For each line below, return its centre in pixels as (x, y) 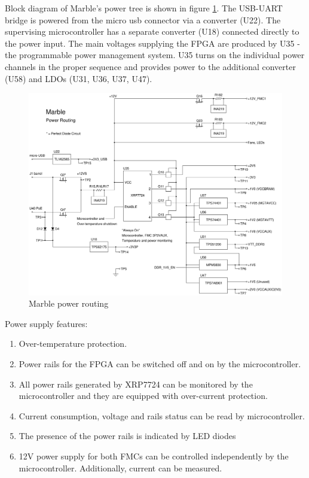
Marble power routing (69, 303)
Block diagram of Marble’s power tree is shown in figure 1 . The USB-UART (144, 8)
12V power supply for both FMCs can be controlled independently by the (154, 456)
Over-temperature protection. (73, 344)
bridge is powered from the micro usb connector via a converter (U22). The (143, 19)
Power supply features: (46, 323)
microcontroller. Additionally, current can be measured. (120, 468)
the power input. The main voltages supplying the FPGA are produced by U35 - (152, 43)
